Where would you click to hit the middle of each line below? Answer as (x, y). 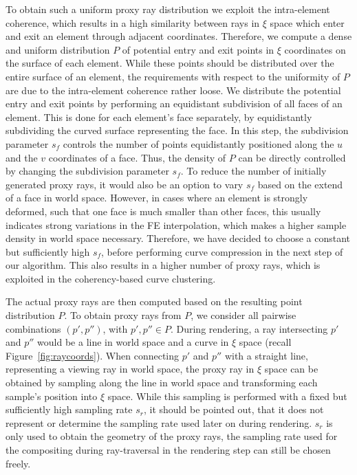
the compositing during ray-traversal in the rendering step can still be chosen (168, 450)
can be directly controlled (292, 157)
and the (22, 157)
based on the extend (300, 184)
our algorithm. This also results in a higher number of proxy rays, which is (163, 265)
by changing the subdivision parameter (87, 171)
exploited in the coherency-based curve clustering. (111, 278)
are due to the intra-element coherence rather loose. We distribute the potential (173, 90)
